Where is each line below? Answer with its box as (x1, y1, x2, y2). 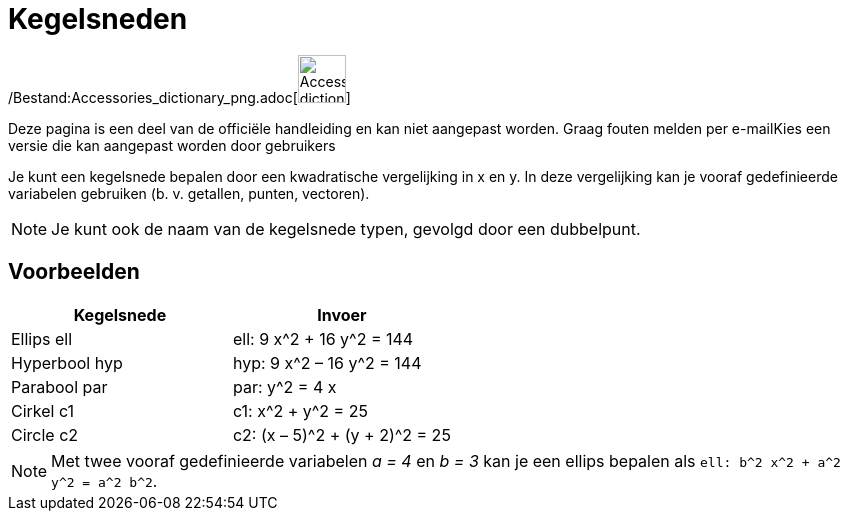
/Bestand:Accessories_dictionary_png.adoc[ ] (8, 88, 351, 106)
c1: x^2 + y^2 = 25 (232, 400, 368, 421)
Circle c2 (11, 424, 79, 445)
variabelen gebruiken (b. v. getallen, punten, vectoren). (8, 184, 370, 202)
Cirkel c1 (11, 400, 75, 421)
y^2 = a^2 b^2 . (51, 470, 158, 491)
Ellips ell (11, 328, 73, 349)
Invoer (317, 304, 367, 325)
